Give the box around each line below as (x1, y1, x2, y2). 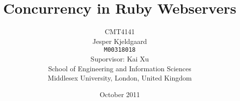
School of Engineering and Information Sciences (48, 63, 191, 73)
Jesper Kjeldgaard (92, 36, 147, 46)
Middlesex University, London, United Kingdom (48, 73, 192, 83)
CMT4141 (105, 26, 135, 37)
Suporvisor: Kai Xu (90, 53, 149, 63)
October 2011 (99, 89, 140, 99)
